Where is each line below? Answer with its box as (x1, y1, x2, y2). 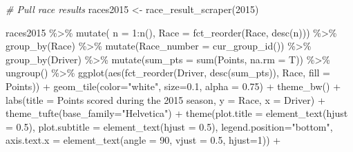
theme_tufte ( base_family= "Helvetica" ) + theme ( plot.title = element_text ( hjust (6, 106, 348, 120)
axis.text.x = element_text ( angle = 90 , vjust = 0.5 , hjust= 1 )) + (6, 133, 281, 147)
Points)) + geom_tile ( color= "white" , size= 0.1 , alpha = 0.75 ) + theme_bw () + (6, 78, 341, 93)
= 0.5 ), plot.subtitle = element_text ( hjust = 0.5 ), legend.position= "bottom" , (6, 119, 333, 133)
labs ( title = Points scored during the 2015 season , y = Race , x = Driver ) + (6, 92, 325, 107)
